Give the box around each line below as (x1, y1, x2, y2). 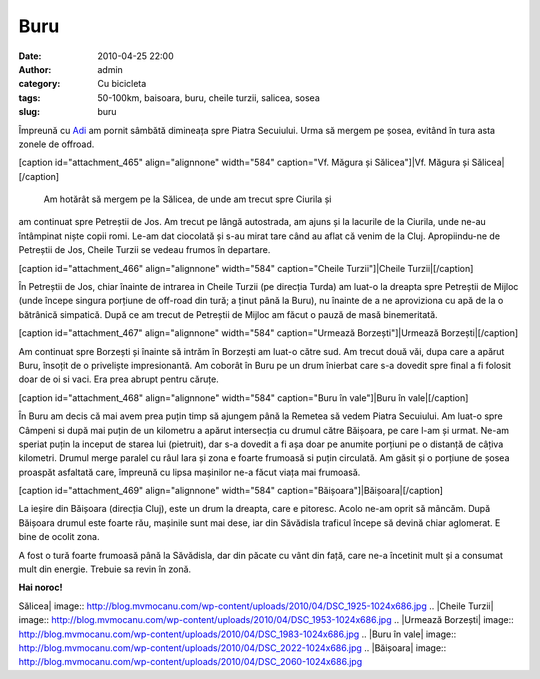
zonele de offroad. (18, 138, 95, 150)
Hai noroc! (18, 581, 63, 594)
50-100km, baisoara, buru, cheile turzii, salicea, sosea (97, 91, 320, 104)
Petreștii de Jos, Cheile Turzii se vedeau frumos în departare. (18, 244, 271, 256)
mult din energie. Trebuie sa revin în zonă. (18, 563, 192, 575)
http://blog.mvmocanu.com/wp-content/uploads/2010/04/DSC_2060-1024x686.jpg (18, 656, 363, 668)
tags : (18, 91, 41, 104)
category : (18, 78, 61, 90)
